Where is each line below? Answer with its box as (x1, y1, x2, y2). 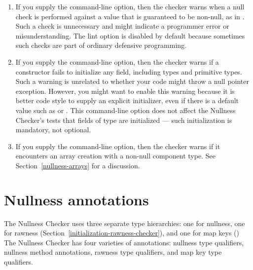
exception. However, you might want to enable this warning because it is (15, 85, 235, 96)
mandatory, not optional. (15, 124, 91, 135)
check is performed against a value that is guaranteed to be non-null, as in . (15, 11, 245, 21)
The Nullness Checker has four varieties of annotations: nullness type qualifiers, (4, 237, 244, 247)
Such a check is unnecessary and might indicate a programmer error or (15, 21, 229, 31)
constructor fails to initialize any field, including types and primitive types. (15, 66, 242, 77)
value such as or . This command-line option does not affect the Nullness (15, 105, 236, 115)
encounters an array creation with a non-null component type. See (15, 151, 216, 161)
